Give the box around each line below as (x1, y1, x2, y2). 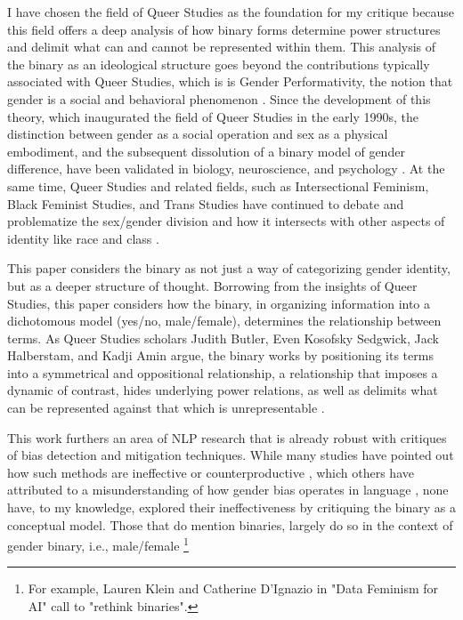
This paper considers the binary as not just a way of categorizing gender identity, (7, 259, 451, 278)
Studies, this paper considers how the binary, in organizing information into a (7, 294, 431, 312)
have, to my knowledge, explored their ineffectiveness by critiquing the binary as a (7, 498, 456, 517)
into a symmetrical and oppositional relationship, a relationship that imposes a (7, 363, 438, 382)
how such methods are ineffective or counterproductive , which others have (7, 463, 414, 481)
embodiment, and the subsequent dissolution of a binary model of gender (7, 141, 405, 160)
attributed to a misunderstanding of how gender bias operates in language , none (7, 480, 449, 499)
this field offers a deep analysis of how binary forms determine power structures (7, 20, 441, 38)
